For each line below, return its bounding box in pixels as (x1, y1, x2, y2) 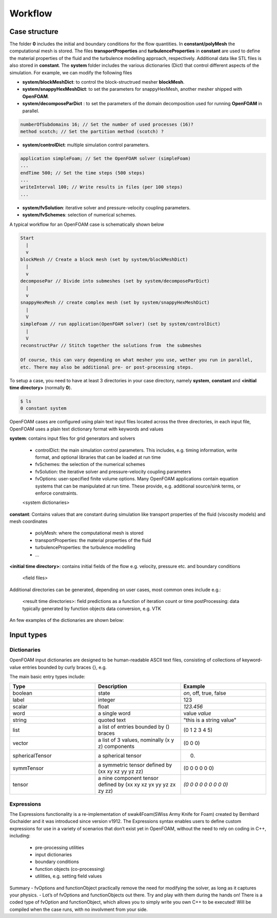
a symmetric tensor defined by (98, 761, 172, 769)
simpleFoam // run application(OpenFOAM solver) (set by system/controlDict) (20, 321, 221, 327)
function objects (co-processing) (35, 866, 105, 872)
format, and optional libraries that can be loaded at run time (35, 454, 161, 460)
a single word (98, 710, 131, 717)
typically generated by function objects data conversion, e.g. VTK (22, 606, 162, 612)
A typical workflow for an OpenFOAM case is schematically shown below (9, 221, 164, 227)
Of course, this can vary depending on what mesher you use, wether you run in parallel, (20, 357, 253, 363)
